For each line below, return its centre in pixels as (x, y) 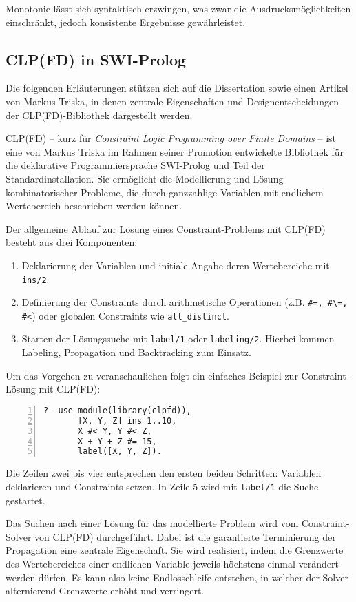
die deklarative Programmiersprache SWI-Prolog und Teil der (135, 165)
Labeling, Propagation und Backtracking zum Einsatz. (136, 352)
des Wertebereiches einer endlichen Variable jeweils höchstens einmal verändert (172, 563)
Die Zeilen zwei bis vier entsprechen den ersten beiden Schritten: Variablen (164, 473)
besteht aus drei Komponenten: (72, 242)
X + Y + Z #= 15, (117, 441)
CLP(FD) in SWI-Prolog (96, 59)
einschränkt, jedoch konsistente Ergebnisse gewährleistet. (126, 22)
